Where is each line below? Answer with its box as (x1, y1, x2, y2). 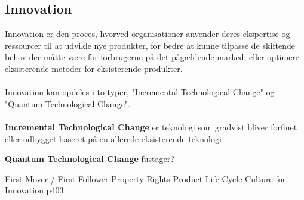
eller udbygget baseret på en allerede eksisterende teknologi (5, 132, 222, 145)
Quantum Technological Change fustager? (5, 152, 174, 165)
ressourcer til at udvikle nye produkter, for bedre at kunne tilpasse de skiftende (5, 39, 296, 51)
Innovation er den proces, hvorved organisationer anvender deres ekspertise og (5, 27, 290, 40)
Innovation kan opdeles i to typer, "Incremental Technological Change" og (5, 86, 275, 98)
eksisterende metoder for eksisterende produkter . (5, 62, 183, 74)
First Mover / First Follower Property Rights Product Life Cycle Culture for (5, 172, 286, 185)
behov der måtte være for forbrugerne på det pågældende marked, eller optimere (5, 51, 300, 63)
